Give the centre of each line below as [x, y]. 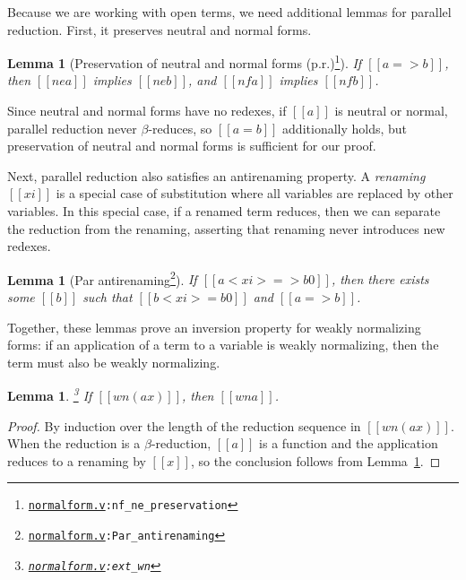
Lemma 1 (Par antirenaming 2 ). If [102, 278]
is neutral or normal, [391, 111]
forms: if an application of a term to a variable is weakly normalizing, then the [223, 345]
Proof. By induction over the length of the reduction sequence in [184, 425]
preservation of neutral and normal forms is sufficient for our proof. [192, 146]
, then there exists [380, 279]
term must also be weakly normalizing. [114, 362]
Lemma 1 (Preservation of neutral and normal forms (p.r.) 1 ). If [185, 61]
